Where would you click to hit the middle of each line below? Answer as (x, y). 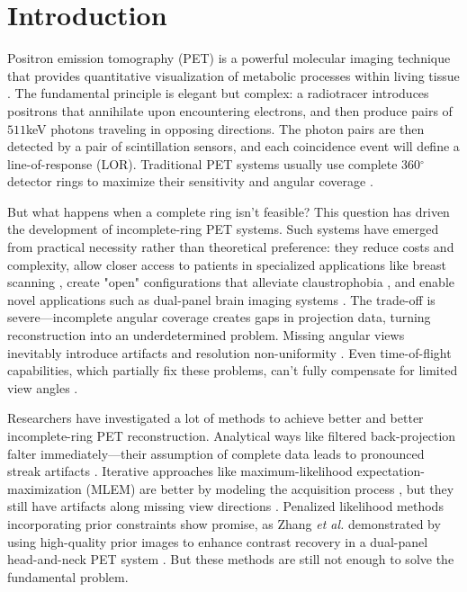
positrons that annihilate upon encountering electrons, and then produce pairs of (230, 110)
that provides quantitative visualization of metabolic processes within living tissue (233, 75)
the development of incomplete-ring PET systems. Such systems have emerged (223, 229)
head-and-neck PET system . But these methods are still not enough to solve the (231, 559)
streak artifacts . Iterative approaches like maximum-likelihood (180, 471)
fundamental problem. (68, 576)
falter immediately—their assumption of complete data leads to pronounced (216, 453)
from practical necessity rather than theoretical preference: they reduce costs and (231, 247)
